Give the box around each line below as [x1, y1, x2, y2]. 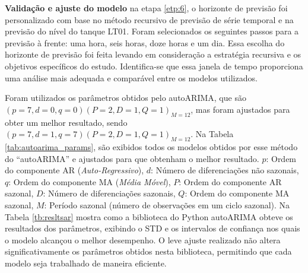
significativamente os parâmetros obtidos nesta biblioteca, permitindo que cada [5, 245, 292, 258]
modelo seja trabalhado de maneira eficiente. [5, 256, 167, 269]
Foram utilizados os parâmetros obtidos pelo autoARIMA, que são [5, 91, 246, 104]
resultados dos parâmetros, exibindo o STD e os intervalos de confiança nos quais [5, 222, 300, 234]
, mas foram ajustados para [190, 103, 290, 115]
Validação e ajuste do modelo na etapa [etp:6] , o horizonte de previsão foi [5, 2, 288, 14]
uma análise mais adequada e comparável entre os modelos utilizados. [5, 71, 258, 84]
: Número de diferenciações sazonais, [43, 187, 176, 199]
